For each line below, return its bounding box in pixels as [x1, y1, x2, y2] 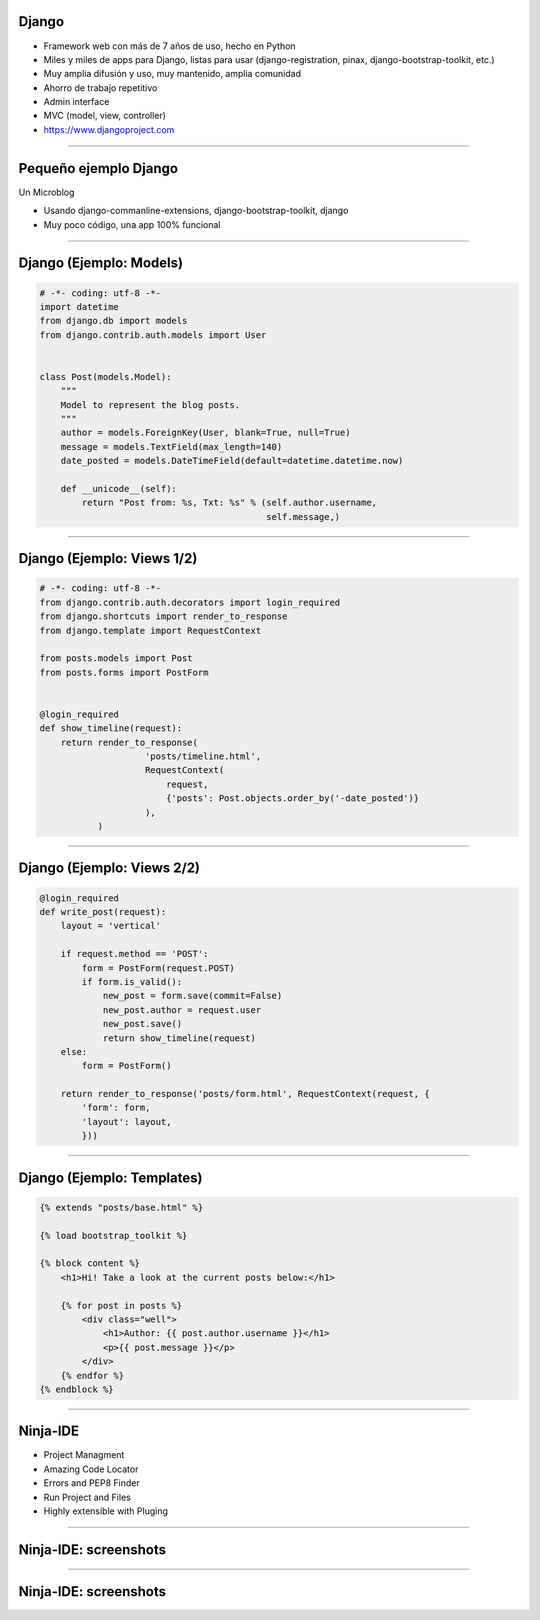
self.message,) [266, 511, 341, 522]
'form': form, [81, 1102, 151, 1114]
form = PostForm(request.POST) [81, 962, 235, 974]
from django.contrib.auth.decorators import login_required [39, 596, 341, 608]
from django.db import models [39, 315, 188, 327]
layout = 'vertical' [60, 920, 162, 932]
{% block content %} [39, 1258, 140, 1269]
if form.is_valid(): [81, 976, 183, 987]
